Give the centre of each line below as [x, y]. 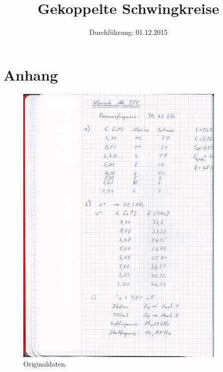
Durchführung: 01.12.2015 [128, 32]
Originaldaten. [45, 364]
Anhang [31, 74]
